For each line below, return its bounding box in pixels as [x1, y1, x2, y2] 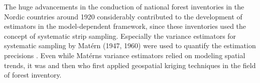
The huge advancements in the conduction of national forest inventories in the [4, 1, 244, 11]
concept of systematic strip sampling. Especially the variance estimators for [4, 30, 236, 41]
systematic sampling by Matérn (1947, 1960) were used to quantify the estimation [4, 40, 256, 51]
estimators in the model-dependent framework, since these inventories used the [4, 21, 246, 31]
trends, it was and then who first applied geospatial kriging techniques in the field [4, 60, 256, 70]
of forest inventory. [4, 70, 62, 80]
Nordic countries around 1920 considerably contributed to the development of [4, 11, 242, 21]
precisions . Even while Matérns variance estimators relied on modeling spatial [4, 50, 245, 60]
